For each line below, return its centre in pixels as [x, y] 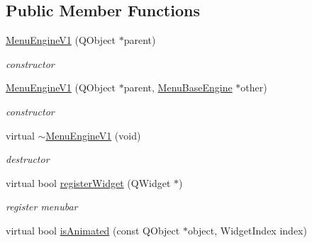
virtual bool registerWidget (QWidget [88, 182]
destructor [28, 159]
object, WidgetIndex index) [247, 230]
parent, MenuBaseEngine [178, 87]
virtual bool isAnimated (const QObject [93, 230]
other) [254, 87]
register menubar [42, 207]
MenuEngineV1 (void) [93, 135]
